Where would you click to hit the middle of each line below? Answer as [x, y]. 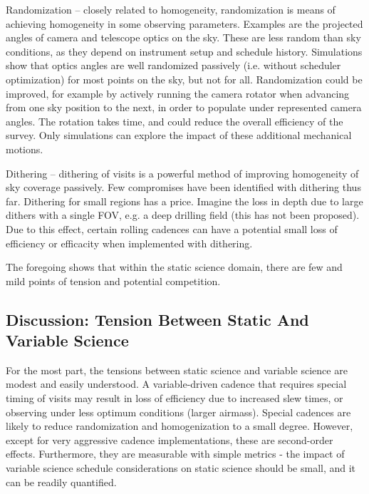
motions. [25, 149]
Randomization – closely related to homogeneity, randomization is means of [171, 9]
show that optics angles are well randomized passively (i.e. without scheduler [173, 65]
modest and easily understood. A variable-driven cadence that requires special [176, 384]
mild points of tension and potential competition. [113, 281]
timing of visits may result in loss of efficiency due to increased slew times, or [175, 398]
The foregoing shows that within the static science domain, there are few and [174, 267]
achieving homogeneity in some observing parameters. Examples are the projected [184, 23]
